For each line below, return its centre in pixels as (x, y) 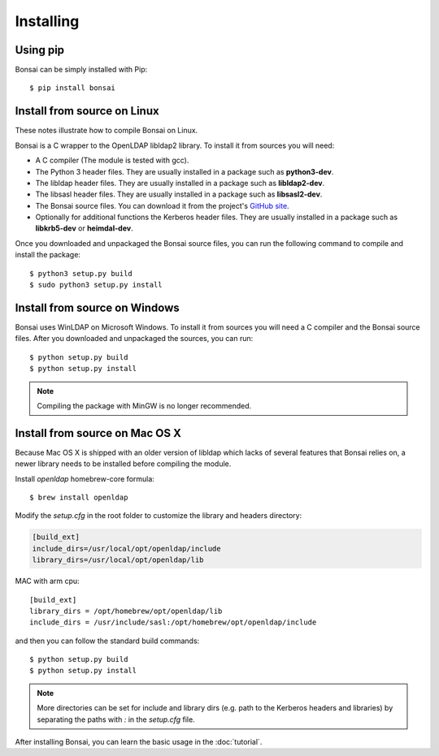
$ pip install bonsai (72, 88)
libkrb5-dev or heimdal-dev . (84, 228)
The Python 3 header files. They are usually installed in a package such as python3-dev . (185, 171)
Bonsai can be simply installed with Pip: (81, 70)
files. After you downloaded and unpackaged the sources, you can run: (134, 339)
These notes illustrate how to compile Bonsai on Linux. (106, 131)
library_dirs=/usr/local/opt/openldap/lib (118, 560)
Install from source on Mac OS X (98, 433)
